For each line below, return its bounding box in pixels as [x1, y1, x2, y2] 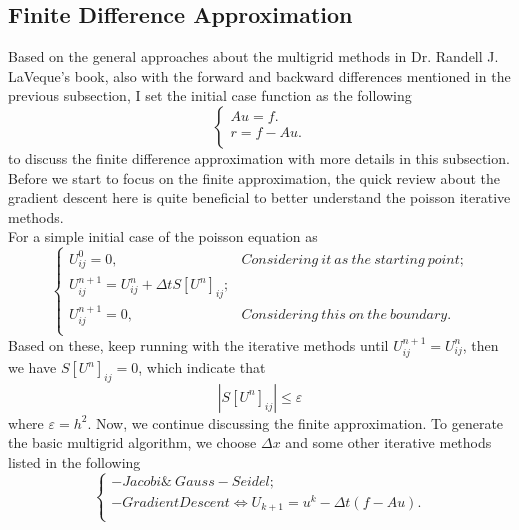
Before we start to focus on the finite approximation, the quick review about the [8, 167, 501, 188]
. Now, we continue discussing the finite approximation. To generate [87, 412, 504, 433]
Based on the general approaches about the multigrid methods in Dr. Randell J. [8, 46, 499, 67]
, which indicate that [138, 357, 266, 378]
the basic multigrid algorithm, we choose [8, 432, 257, 453]
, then [462, 334, 499, 355]
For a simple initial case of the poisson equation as [8, 226, 318, 247]
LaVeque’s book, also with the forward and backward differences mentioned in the [8, 65, 511, 86]
